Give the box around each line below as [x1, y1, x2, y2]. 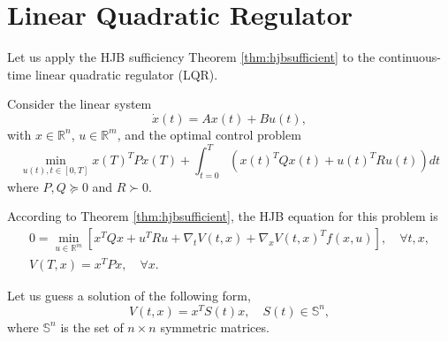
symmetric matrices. [160, 317, 270, 336]
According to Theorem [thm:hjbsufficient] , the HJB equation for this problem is [7, 207, 438, 225]
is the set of [60, 317, 124, 336]
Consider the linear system [7, 95, 152, 113]
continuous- [378, 48, 441, 66]
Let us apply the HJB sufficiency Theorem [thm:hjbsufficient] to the [7, 48, 376, 66]
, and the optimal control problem [117, 125, 301, 143]
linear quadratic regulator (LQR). [34, 65, 218, 83]
